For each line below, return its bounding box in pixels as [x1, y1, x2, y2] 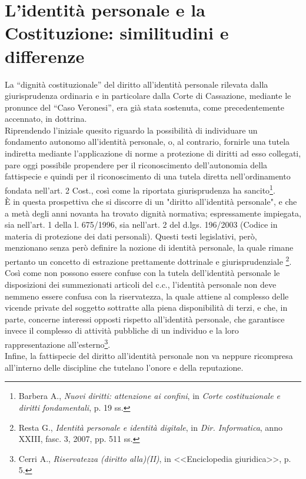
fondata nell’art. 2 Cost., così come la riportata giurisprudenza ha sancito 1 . [5, 182, 275, 196]
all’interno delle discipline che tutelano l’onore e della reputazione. [5, 361, 244, 373]
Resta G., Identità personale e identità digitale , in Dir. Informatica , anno [18, 421, 282, 433]
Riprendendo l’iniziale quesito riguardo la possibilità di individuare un [5, 124, 258, 136]
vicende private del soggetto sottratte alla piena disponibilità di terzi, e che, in [5, 301, 288, 314]
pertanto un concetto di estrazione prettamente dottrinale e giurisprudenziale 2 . [5, 254, 292, 267]
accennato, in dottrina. [5, 112, 87, 125]
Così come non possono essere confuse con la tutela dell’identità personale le [5, 267, 280, 279]
